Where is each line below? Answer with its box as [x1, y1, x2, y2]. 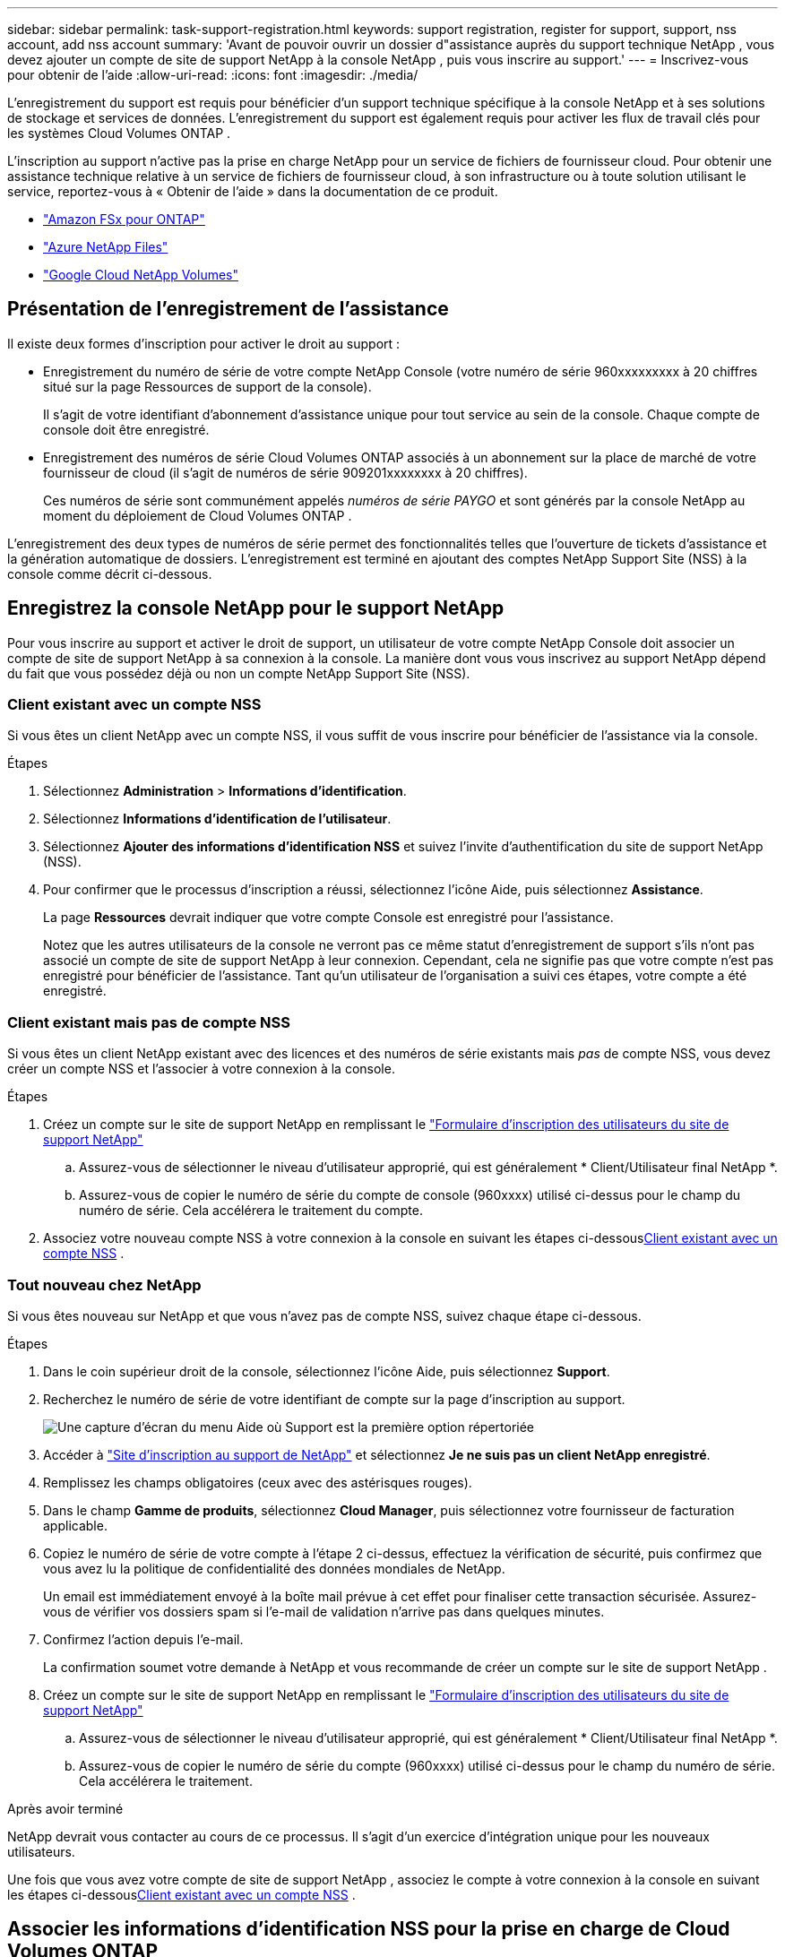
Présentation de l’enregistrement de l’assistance [7, 297, 449, 321]
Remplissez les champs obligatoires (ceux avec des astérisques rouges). [43, 1474, 472, 1490]
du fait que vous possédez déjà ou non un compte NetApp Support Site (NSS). [7, 665, 470, 681]
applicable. [43, 1517, 108, 1533]
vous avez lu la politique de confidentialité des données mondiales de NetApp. [43, 1560, 505, 1576]
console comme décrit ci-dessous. [7, 565, 212, 582]
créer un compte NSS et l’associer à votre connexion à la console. [7, 1061, 395, 1077]
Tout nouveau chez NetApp [7, 1275, 202, 1294]
